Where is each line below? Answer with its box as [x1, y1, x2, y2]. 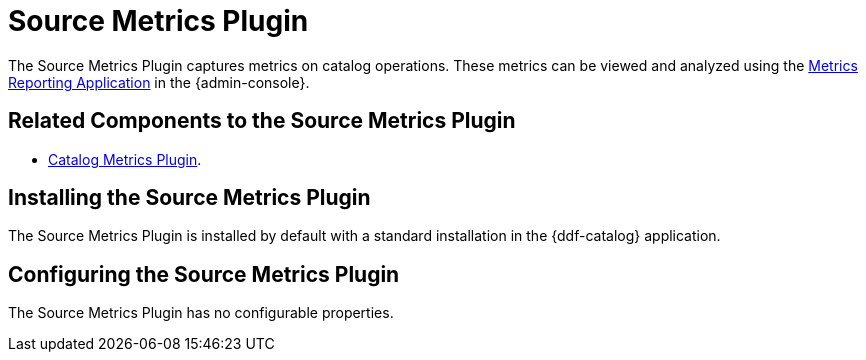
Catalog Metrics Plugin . [48, 150, 202, 168]
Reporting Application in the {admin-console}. [8, 73, 310, 91]
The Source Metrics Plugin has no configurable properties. [8, 304, 394, 322]
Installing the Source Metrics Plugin [8, 185, 371, 211]
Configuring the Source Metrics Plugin [8, 261, 400, 287]
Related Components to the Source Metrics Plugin [8, 108, 516, 134]
